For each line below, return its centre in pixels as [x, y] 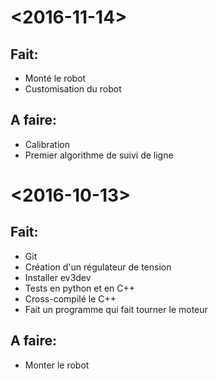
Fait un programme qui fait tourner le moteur [116, 309]
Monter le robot [57, 365]
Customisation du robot [73, 89]
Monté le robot [55, 78]
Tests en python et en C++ [80, 288]
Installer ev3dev [58, 277]
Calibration [47, 144]
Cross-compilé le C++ [70, 298]
